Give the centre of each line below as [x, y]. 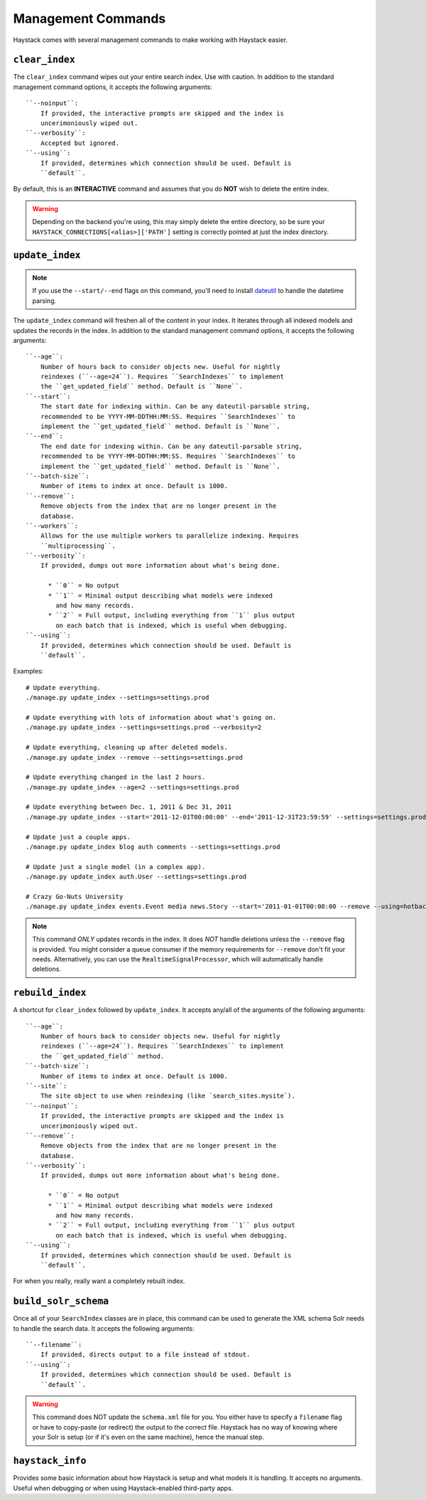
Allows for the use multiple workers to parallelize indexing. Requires [170, 536]
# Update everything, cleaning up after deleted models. [127, 748]
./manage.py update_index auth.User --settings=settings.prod [136, 877]
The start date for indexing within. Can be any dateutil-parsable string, [175, 406]
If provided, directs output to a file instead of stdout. [145, 1355]
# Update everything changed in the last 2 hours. [116, 777]
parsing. [44, 300]
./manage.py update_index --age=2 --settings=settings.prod [132, 787]
